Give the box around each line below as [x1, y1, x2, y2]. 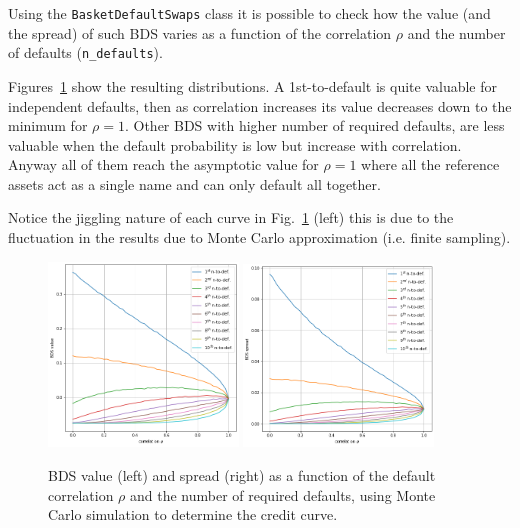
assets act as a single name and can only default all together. [8, 173, 381, 194]
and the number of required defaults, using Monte [130, 484, 436, 505]
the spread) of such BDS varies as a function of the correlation [8, 22, 392, 43]
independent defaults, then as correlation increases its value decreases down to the [8, 95, 512, 116]
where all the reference [361, 154, 500, 175]
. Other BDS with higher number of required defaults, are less [124, 115, 505, 136]
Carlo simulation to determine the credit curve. [48, 504, 338, 525]
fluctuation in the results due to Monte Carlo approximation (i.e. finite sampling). [8, 227, 511, 248]
